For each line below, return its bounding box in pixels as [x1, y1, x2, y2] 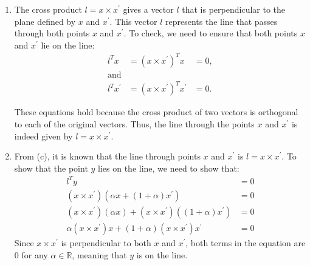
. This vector [109, 15, 157, 27]
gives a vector [123, 3, 174, 15]
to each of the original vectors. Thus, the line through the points [14, 118, 255, 130]
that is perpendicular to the [182, 3, 286, 15]
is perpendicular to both [61, 236, 151, 249]
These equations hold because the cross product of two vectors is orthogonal [14, 106, 298, 118]
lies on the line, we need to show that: [98, 161, 239, 174]
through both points [14, 27, 90, 39]
